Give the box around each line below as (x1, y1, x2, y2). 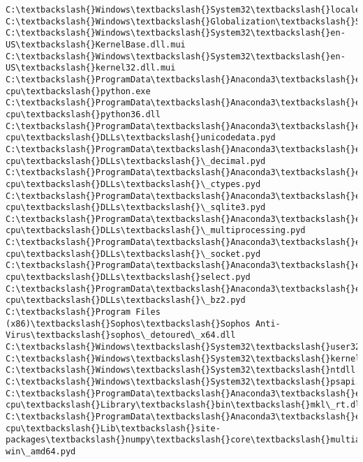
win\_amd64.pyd (6, 446, 76, 456)
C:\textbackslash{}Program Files (6, 307, 161, 318)
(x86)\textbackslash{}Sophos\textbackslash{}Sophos (6, 318, 251, 329)
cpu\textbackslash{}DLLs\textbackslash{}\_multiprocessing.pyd (6, 225, 306, 236)
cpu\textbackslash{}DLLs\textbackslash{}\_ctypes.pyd (6, 179, 261, 189)
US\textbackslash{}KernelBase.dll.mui (6, 39, 186, 50)
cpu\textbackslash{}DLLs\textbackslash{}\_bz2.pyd (6, 295, 246, 306)
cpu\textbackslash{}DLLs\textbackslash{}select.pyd (6, 272, 251, 283)
